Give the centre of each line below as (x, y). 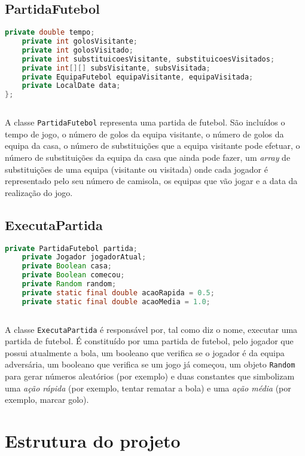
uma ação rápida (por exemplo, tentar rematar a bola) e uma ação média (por (148, 388)
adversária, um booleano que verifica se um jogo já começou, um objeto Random (150, 364)
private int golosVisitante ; (80, 42)
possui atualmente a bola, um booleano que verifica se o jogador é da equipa (145, 352)
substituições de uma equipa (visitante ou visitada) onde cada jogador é (136, 169)
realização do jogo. (39, 192)
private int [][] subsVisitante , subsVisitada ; (116, 68)
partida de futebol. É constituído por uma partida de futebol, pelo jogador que (149, 341)
